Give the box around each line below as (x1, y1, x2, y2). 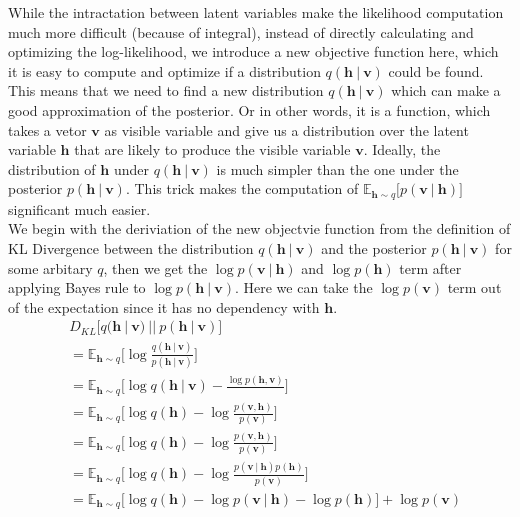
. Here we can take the (234, 277, 373, 298)
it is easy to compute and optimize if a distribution (8, 60, 321, 81)
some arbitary (8, 257, 93, 278)
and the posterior (321, 237, 427, 258)
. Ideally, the (363, 139, 441, 160)
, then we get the (103, 257, 208, 278)
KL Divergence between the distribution (8, 237, 254, 258)
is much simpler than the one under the (216, 158, 459, 179)
